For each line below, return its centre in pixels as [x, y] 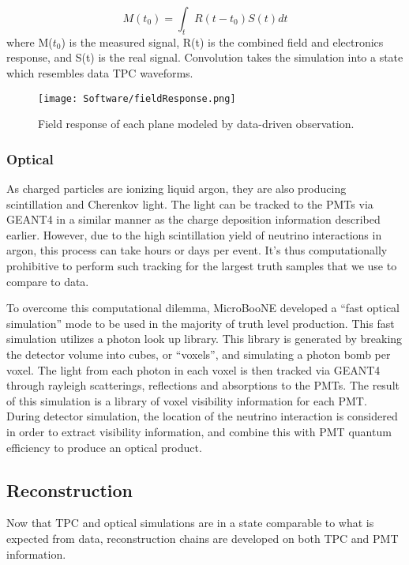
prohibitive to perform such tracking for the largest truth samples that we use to [202, 266]
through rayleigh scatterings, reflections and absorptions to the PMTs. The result [203, 385]
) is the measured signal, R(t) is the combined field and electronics [222, 41]
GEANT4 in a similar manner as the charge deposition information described [193, 219]
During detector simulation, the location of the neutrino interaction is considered [202, 416]
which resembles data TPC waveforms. [100, 72]
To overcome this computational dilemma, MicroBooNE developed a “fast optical [203, 308]
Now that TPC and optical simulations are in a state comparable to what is [190, 523]
